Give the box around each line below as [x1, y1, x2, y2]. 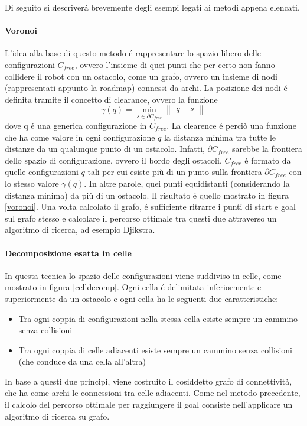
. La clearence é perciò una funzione [166, 119, 296, 131]
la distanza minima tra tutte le [164, 131, 276, 143]
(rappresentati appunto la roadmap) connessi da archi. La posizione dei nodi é [5, 82, 288, 94]
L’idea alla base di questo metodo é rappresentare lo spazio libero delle [5, 47, 261, 59]
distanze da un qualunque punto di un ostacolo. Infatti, [5, 142, 205, 155]
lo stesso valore [5, 177, 59, 189]
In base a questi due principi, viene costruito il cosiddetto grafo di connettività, [5, 375, 292, 387]
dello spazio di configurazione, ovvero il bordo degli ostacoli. [5, 154, 222, 166]
